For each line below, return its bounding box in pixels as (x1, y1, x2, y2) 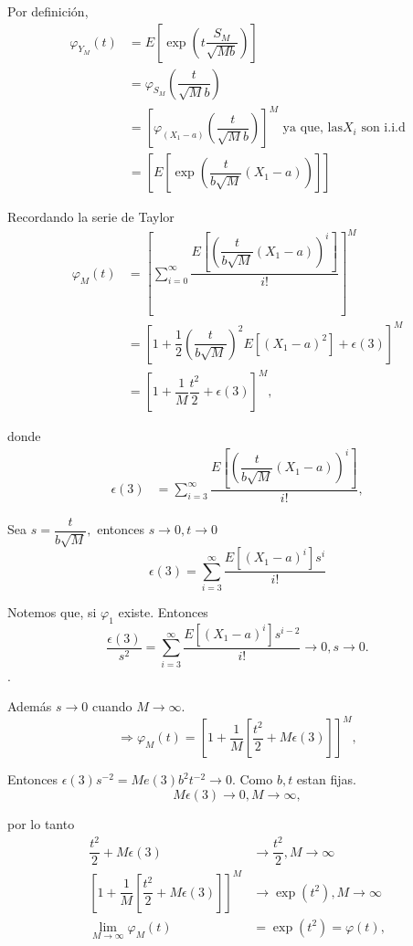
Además (7, 697, 52, 716)
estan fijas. (296, 770, 356, 789)
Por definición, (7, 2, 89, 20)
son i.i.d (361, 121, 406, 135)
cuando (91, 697, 132, 716)
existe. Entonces (118, 603, 208, 622)
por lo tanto (7, 814, 75, 833)
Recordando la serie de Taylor (7, 207, 175, 226)
